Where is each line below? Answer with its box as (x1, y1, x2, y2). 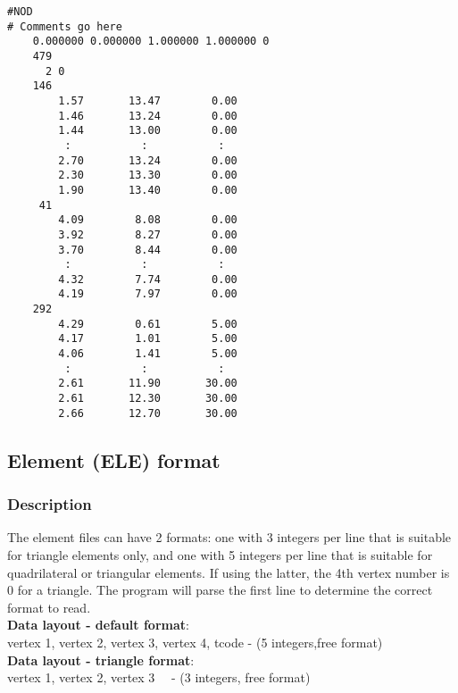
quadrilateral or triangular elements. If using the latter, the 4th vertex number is (7, 563, 450, 581)
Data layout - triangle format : (7, 650, 195, 669)
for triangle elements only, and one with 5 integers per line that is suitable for (7, 545, 433, 564)
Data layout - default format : (7, 615, 189, 634)
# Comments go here (7, 20, 122, 33)
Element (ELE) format (7, 446, 221, 473)
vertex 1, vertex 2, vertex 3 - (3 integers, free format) (7, 668, 311, 687)
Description (7, 493, 92, 515)
